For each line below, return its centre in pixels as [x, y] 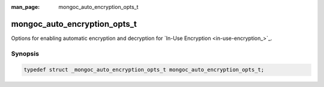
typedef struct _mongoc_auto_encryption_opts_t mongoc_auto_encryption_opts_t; [144, 70]
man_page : [25, 7]
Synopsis [25, 54]
